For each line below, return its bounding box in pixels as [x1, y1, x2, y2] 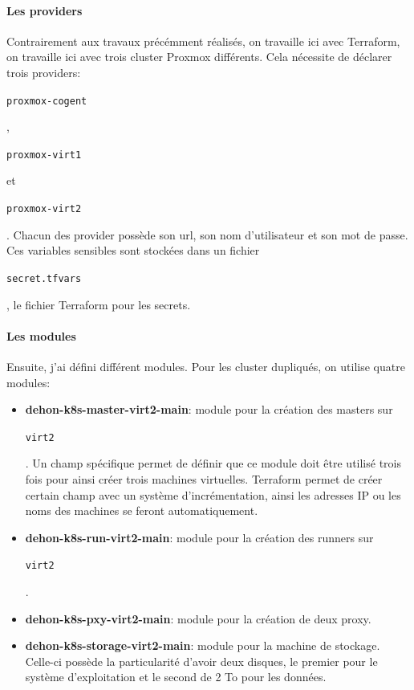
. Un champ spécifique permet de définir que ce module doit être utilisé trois [25, 455, 401, 472]
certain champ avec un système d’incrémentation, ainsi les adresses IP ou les [25, 486, 401, 503]
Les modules [6, 327, 76, 344]
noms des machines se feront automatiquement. [25, 502, 258, 519]
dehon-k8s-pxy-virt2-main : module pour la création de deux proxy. [25, 610, 371, 627]
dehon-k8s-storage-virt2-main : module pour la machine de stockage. [25, 637, 380, 654]
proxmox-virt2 [6, 203, 82, 215]
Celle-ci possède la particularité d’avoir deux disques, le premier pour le [25, 652, 378, 669]
